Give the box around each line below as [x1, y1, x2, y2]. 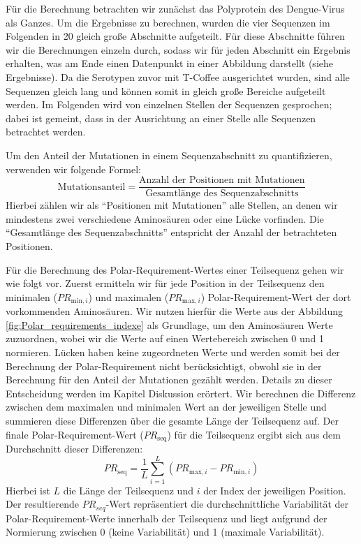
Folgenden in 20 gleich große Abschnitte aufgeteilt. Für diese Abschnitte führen [6, 29, 345, 43]
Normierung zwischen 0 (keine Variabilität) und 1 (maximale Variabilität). [6, 524, 325, 539]
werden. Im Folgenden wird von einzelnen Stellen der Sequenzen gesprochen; [6, 97, 332, 112]
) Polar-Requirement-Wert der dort [200, 289, 351, 304]
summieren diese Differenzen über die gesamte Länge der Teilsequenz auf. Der [6, 413, 339, 427]
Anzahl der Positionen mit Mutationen [139, 175, 305, 186]
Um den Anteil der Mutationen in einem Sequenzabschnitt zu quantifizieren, [6, 147, 332, 162]
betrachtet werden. [6, 124, 86, 139]
